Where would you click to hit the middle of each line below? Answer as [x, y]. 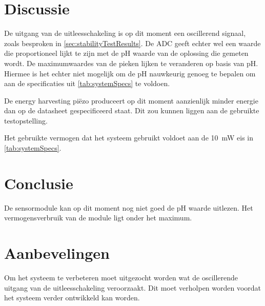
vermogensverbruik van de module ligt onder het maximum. [98, 218]
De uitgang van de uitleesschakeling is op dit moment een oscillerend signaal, [125, 33]
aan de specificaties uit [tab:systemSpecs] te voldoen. [87, 83]
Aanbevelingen [57, 253]
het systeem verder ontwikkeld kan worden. [72, 298]
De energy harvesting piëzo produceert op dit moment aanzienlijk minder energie [131, 100]
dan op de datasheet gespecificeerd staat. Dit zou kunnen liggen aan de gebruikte [132, 110]
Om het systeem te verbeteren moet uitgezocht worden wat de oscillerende [121, 278]
